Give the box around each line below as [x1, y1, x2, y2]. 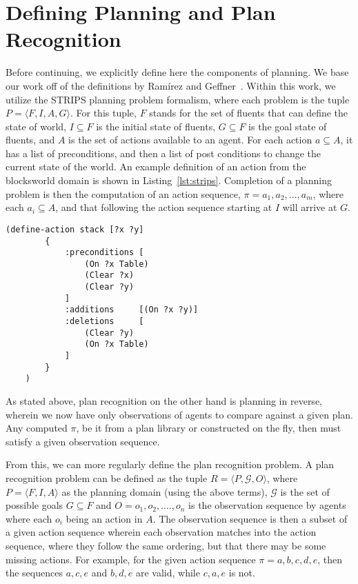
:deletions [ [64, 316, 144, 327]
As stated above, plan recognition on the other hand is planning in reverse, [6, 394, 322, 408]
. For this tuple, [70, 105, 137, 120]
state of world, [6, 119, 67, 133]
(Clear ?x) [84, 270, 135, 281]
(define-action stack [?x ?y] [6, 224, 144, 234]
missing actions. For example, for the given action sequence [6, 552, 256, 566]
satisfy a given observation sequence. [6, 434, 160, 448]
